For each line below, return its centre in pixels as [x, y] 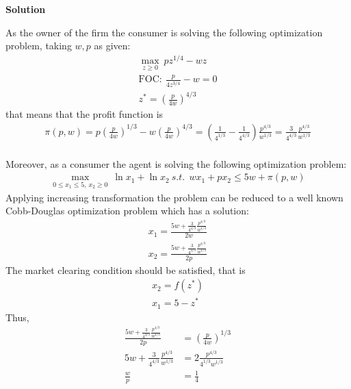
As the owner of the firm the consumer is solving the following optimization [164, 32]
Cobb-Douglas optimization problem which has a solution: [127, 211]
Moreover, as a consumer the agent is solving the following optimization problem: [176, 163]
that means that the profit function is [84, 114]
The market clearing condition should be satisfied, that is [126, 269]
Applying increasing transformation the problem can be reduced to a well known [174, 197]
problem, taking [39, 46]
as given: [112, 46]
